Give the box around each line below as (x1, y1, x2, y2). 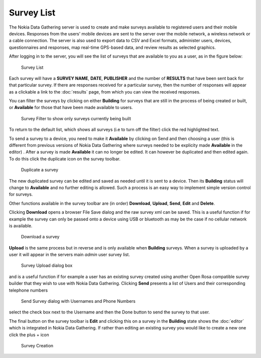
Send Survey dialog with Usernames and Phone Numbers (21, 298, 136, 304)
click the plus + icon (9, 332, 49, 338)
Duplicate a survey (21, 167, 58, 173)
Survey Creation (21, 343, 54, 348)
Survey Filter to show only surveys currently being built (21, 115, 131, 121)
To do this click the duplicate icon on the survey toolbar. (9, 156, 121, 162)
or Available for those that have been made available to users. (9, 105, 133, 110)
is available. (9, 223, 32, 229)
